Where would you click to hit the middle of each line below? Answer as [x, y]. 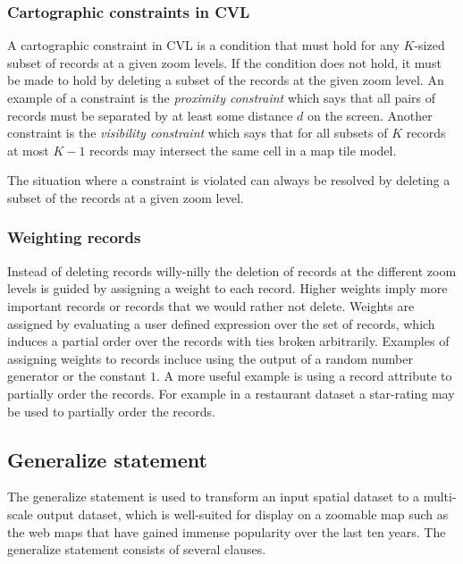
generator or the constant [77, 376]
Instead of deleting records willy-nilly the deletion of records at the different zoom [232, 270]
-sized [429, 45]
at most [28, 150]
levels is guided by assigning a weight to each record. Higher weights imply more [227, 288]
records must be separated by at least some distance [150, 115]
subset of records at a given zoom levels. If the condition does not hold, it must [224, 62]
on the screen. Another [370, 115]
